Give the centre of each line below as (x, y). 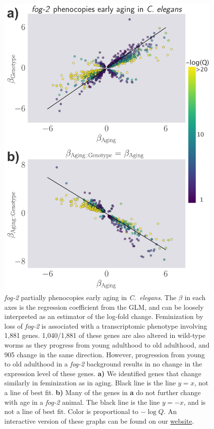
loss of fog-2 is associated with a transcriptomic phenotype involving (106, 326)
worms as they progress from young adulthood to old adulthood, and (107, 345)
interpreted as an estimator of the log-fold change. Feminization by (104, 316)
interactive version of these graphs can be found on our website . (99, 421)
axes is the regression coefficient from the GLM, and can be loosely (104, 307)
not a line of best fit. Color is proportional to (72, 411)
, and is (195, 402)
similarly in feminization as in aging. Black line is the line (90, 383)
